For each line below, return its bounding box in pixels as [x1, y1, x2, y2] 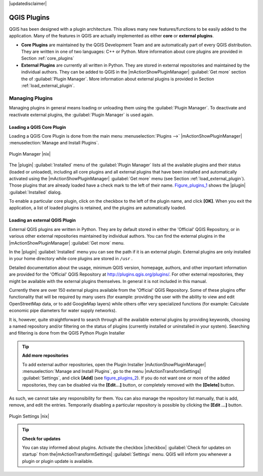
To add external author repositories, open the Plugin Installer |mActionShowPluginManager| [22, 361, 206, 367]
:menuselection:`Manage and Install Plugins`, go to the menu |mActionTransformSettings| [22, 368, 202, 374]
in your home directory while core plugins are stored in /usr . [9, 256, 133, 262]
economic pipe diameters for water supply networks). [9, 308, 117, 314]
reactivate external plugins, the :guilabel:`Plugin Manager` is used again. [9, 112, 154, 118]
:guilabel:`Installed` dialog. [9, 189, 62, 195]
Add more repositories [22, 353, 69, 358]
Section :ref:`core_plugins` [21, 55, 75, 61]
